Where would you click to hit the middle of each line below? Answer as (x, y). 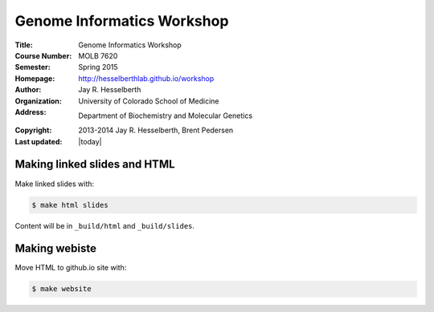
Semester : (33, 67)
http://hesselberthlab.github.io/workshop (146, 78)
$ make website (61, 289)
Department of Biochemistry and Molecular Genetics (166, 115)
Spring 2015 (98, 67)
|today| (90, 141)
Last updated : (39, 141)
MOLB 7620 (98, 55)
